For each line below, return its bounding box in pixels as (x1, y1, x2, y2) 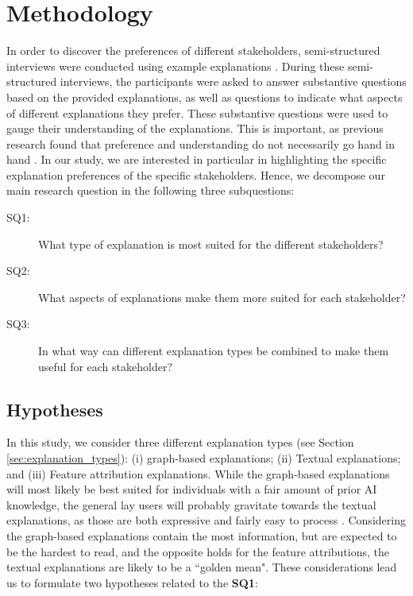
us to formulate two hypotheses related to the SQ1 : (6, 574, 258, 590)
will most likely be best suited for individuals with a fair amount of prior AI (6, 481, 377, 497)
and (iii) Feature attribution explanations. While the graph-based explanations (6, 465, 390, 482)
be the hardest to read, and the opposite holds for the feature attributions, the (6, 543, 389, 559)
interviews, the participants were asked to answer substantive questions (60, 73, 407, 90)
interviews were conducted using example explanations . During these (6, 57, 345, 74)
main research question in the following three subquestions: (6, 182, 295, 199)
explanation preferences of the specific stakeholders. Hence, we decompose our (6, 166, 385, 183)
